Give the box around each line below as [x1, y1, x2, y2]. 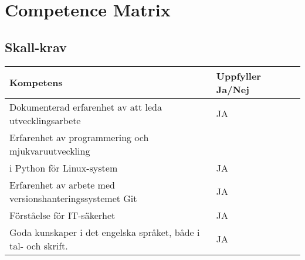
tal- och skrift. [9, 238, 68, 252]
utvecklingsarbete [9, 113, 81, 127]
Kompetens [9, 76, 63, 90]
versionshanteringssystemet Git [9, 191, 137, 205]
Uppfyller [216, 69, 261, 83]
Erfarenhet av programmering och [9, 130, 149, 144]
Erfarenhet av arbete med [9, 177, 115, 191]
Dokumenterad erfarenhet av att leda [9, 100, 162, 114]
